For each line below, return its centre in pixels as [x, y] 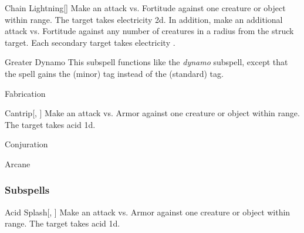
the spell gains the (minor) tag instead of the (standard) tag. [114, 73]
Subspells [27, 190]
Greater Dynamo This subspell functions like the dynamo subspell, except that [146, 62]
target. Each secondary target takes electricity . [90, 42]
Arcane [18, 163]
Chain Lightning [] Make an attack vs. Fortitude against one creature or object [145, 8]
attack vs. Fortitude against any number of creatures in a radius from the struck [149, 31]
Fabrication [25, 93]
